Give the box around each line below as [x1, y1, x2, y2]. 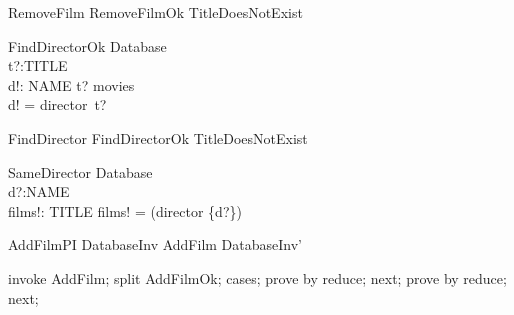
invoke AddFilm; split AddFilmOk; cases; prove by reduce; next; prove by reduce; [8, 267, 507, 288]
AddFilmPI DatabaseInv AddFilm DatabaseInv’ [8, 234, 302, 255]
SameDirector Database [8, 161, 153, 182]
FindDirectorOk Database [8, 35, 167, 56]
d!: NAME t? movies [8, 74, 135, 95]
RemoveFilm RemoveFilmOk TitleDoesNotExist [8, 2, 303, 22]
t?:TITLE [8, 55, 68, 76]
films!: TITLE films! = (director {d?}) [8, 200, 242, 221]
